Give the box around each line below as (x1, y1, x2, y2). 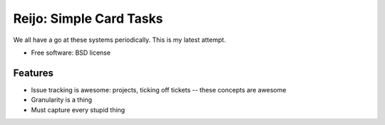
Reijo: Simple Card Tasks (13, 11, 163, 26)
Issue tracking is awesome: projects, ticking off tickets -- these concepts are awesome (31, 85, 287, 94)
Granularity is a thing (31, 96, 93, 104)
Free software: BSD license (31, 48, 111, 57)
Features (13, 67, 53, 79)
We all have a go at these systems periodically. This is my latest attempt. (13, 36, 226, 44)
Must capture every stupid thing (31, 105, 125, 114)
